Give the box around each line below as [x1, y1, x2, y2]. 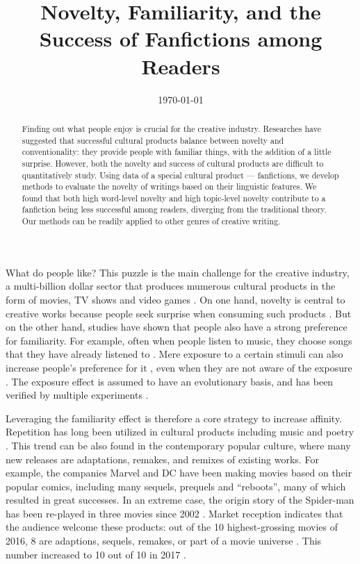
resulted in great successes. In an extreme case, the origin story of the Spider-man [6, 492, 354, 507]
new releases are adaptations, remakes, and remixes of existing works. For [6, 451, 319, 466]
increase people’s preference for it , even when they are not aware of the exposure [6, 360, 352, 374]
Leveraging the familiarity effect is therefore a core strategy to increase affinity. [6, 410, 343, 425]
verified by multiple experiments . [6, 388, 149, 402]
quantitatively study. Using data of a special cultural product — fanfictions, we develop [22, 169, 339, 181]
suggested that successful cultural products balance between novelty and [22, 134, 284, 146]
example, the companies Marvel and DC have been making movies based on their [6, 465, 352, 480]
